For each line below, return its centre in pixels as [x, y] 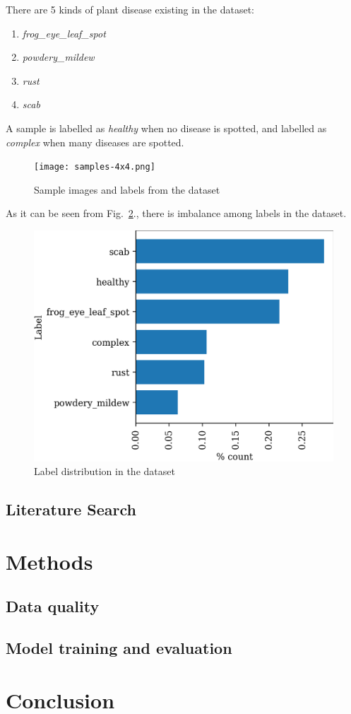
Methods [49, 561]
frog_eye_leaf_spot [64, 33]
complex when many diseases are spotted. [95, 142]
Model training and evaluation [119, 648]
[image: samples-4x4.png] [95, 167]
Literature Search [71, 509]
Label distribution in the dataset [105, 471]
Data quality [53, 606]
